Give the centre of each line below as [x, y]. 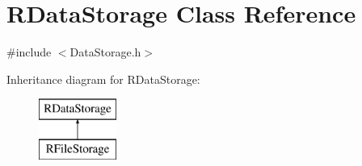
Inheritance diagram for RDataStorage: [103, 79]
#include [29, 52]
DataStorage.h [105, 52]
